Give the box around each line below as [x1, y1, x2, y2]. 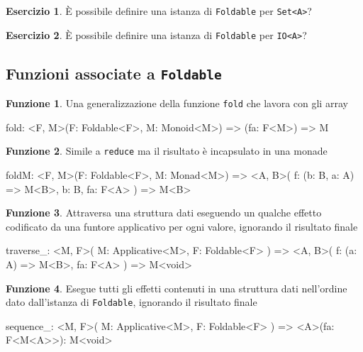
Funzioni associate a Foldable [6, 62, 222, 84]
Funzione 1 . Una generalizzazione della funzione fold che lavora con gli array [6, 96, 348, 111]
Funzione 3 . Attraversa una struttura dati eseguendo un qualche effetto [6, 205, 322, 220]
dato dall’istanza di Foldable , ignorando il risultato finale [6, 295, 257, 309]
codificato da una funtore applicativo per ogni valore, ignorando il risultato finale [6, 219, 358, 233]
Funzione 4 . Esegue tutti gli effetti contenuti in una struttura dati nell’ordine [6, 280, 347, 295]
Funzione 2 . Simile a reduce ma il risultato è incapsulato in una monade [6, 143, 328, 158]
